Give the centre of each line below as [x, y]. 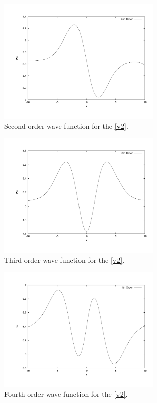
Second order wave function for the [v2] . [66, 126]
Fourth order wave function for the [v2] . [66, 394]
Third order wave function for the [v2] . [64, 260]
